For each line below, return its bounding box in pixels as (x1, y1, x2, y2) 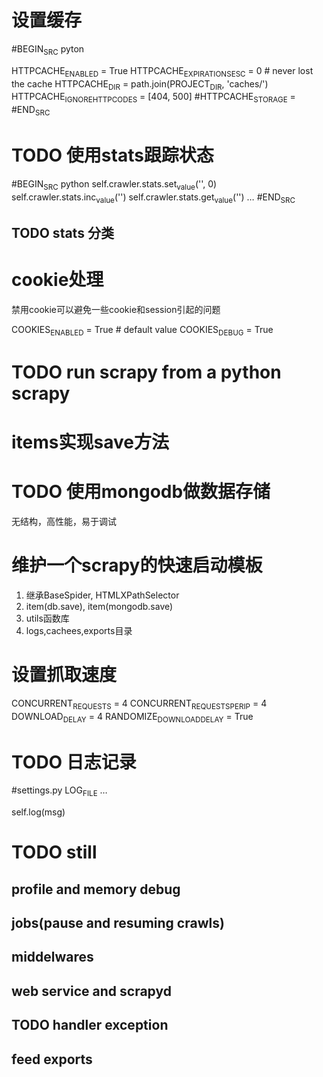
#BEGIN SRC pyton (11, 42, 85, 57)
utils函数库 (25, 612, 70, 624)
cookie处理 (11, 269, 104, 291)
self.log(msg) (11, 806, 66, 818)
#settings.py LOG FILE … (11, 784, 108, 799)
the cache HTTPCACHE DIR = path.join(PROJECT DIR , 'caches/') (11, 77, 269, 92)
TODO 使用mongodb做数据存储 (11, 481, 271, 503)
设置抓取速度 (11, 664, 118, 686)
